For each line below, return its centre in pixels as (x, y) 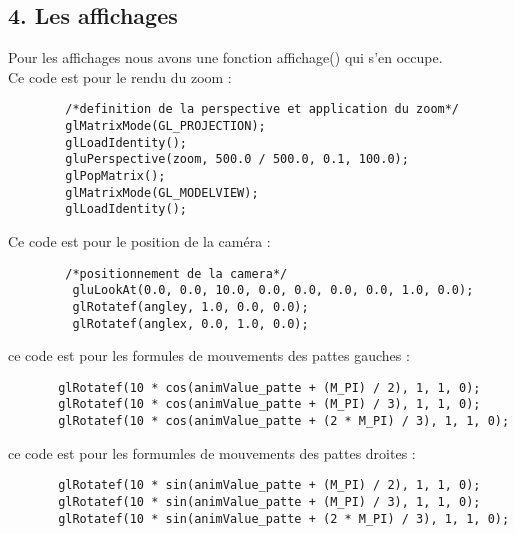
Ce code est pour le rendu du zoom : (120, 76)
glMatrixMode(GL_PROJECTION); (165, 126)
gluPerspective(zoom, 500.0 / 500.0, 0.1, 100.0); (237, 159)
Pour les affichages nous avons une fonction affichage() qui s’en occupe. (225, 57)
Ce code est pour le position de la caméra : (139, 240)
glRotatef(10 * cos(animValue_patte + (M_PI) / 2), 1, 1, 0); (269, 387)
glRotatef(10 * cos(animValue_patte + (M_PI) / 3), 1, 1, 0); (269, 404)
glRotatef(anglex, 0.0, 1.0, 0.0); (190, 323)
